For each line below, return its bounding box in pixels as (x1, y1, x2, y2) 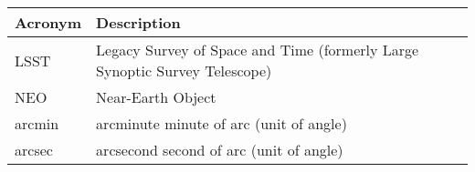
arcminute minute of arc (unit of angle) (96, 113, 347, 134)
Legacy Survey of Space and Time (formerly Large (96, 39, 419, 60)
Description (96, 12, 181, 33)
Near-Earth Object (96, 86, 216, 107)
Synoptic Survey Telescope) (96, 60, 272, 81)
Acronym (15, 12, 82, 33)
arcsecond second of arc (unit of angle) (96, 139, 343, 160)
